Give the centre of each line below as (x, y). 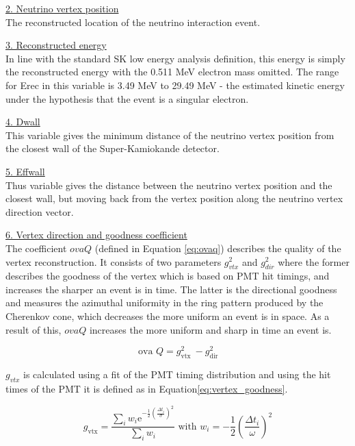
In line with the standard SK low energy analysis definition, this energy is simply (175, 58)
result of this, (34, 329)
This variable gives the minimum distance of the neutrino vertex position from (170, 135)
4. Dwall (23, 122)
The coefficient (36, 248)
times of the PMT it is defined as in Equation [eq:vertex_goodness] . (147, 388)
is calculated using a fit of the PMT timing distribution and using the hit (177, 374)
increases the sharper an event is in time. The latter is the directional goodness (171, 289)
